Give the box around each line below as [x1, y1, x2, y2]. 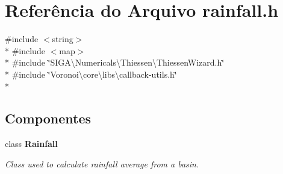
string [52, 33, 73, 45]
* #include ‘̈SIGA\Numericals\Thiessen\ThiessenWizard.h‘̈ [5, 56, 225, 69]
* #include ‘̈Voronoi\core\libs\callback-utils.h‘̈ [5, 67, 177, 80]
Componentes [5, 109, 92, 128]
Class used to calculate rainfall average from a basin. [5, 157, 199, 170]
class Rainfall [5, 137, 58, 150]
